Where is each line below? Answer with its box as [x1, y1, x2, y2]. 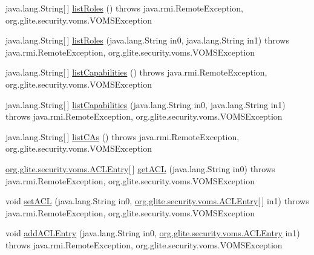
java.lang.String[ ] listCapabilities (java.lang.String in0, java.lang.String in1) [5, 98, 286, 111]
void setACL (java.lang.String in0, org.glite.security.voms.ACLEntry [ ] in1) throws [5, 195, 309, 207]
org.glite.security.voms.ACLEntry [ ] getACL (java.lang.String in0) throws [5, 162, 275, 175]
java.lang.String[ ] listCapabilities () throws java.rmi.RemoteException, [5, 66, 267, 79]
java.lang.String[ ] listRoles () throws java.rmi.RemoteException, [5, 2, 243, 14]
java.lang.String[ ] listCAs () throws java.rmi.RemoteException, [5, 130, 240, 143]
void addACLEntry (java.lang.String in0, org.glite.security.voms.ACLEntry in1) [5, 227, 300, 239]
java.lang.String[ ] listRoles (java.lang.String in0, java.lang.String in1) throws [5, 34, 289, 47]
